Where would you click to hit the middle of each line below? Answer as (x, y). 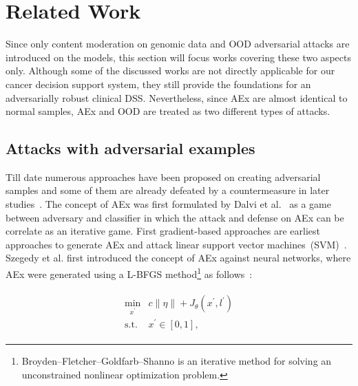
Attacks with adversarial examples (130, 148)
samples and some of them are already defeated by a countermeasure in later (168, 190)
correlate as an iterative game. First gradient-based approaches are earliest (163, 231)
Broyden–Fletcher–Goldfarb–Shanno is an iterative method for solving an (177, 361)
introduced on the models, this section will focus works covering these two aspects (178, 57)
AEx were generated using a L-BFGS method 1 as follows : (129, 273)
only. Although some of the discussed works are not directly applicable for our (170, 71)
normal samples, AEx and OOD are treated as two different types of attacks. (168, 111)
